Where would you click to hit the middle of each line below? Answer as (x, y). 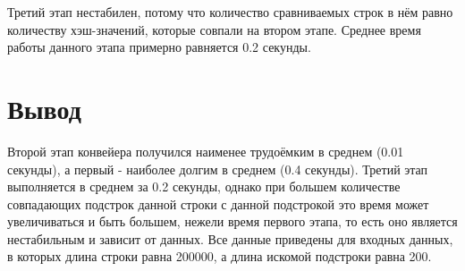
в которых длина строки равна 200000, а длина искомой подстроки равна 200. (220, 256)
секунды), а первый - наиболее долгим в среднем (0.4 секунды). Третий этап (218, 169)
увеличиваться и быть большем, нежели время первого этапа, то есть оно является (232, 221)
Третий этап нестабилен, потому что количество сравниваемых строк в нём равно (230, 12)
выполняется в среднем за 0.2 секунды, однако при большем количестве (204, 186)
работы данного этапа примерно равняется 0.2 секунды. (159, 47)
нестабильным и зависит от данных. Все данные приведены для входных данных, (230, 238)
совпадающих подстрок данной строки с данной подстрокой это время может (218, 203)
